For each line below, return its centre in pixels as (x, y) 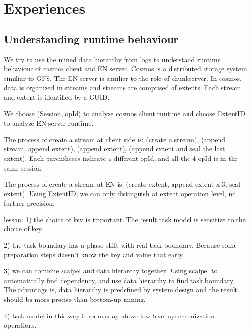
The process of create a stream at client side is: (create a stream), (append (115, 139)
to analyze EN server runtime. (49, 123)
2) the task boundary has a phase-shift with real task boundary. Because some (120, 245)
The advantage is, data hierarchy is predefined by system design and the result (121, 290)
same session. (24, 167)
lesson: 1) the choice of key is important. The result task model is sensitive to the (125, 219)
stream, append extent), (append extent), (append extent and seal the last (115, 149)
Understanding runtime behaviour (91, 39)
